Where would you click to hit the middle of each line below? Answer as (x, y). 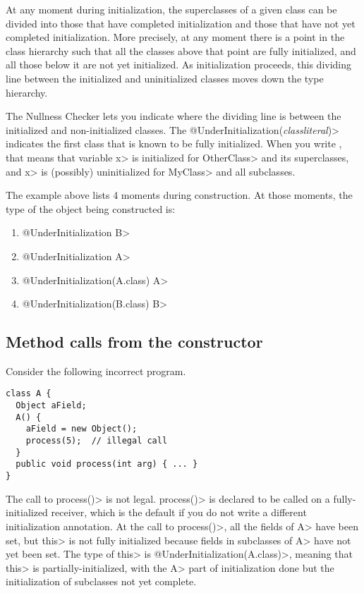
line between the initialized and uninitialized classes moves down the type (165, 78)
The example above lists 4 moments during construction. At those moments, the (179, 195)
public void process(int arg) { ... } (107, 464)
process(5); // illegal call (97, 441)
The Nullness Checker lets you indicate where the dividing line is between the (174, 116)
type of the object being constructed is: (91, 208)
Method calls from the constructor (134, 342)
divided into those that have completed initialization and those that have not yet (181, 23)
